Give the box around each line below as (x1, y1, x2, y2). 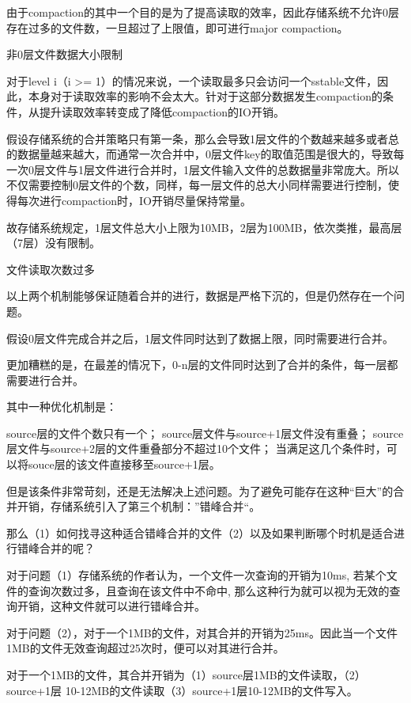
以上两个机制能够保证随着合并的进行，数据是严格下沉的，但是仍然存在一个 (6, 287, 394, 304)
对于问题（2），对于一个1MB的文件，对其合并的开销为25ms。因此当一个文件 (6, 624, 398, 640)
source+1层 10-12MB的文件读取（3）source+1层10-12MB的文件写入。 (6, 682, 358, 698)
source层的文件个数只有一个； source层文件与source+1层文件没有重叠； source (6, 424, 404, 441)
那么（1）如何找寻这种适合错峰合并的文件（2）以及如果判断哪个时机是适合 (6, 524, 394, 541)
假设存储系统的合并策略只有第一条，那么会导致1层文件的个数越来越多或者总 (6, 130, 399, 146)
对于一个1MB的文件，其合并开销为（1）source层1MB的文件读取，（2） (6, 667, 366, 682)
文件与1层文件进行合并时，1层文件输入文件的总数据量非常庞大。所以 (44, 161, 399, 177)
